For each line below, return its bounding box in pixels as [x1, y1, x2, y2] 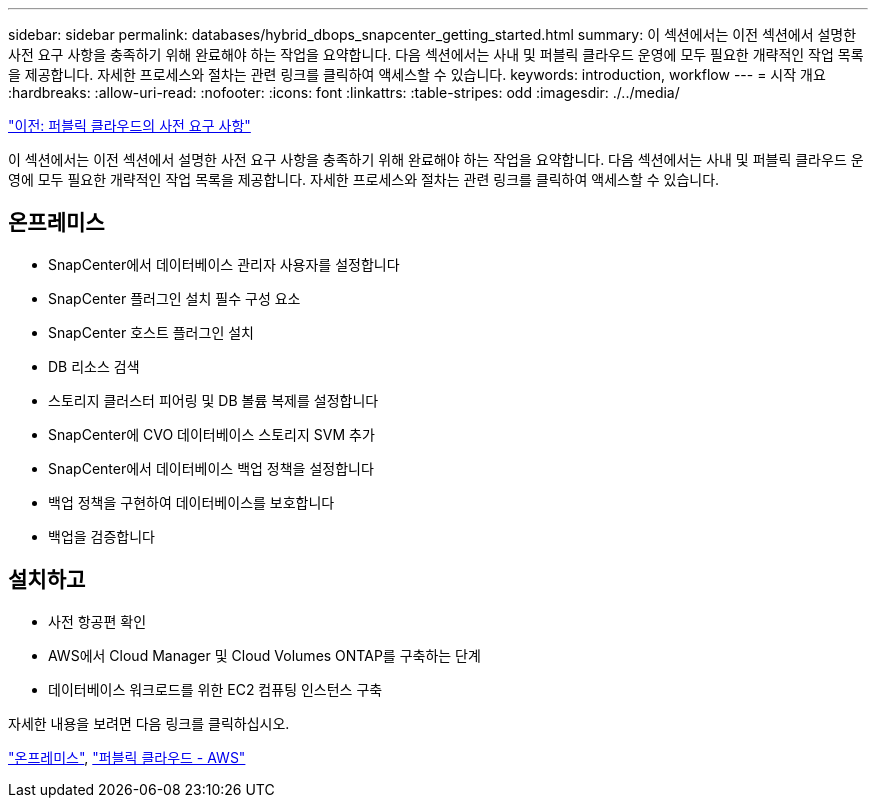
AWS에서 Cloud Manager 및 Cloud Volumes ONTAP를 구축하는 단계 [48, 646, 481, 664]
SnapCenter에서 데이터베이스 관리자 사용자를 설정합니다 [48, 255, 400, 273]
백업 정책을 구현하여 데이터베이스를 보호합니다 [48, 493, 335, 511]
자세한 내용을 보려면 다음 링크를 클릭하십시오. [8, 714, 290, 732]
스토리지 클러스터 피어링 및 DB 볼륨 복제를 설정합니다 [48, 391, 379, 409]
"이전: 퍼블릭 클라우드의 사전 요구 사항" [8, 117, 251, 134]
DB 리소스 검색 [48, 357, 140, 375]
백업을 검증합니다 [48, 527, 155, 545]
